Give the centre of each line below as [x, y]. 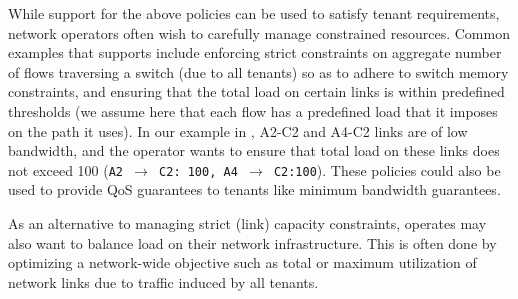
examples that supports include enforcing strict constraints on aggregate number [255, 52]
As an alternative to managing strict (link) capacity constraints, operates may [247, 223]
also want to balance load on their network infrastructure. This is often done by [252, 242]
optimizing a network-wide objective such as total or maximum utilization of [242, 262]
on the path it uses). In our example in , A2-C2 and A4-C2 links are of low [238, 130]
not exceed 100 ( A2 [66, 169]
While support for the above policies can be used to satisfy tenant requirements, [254, 13]
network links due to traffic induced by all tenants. [163, 281]
